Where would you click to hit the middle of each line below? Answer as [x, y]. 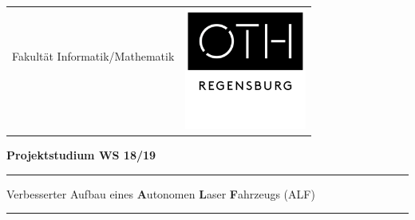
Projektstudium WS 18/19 [81, 155]
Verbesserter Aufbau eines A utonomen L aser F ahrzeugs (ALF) [161, 193]
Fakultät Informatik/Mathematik [93, 55]
